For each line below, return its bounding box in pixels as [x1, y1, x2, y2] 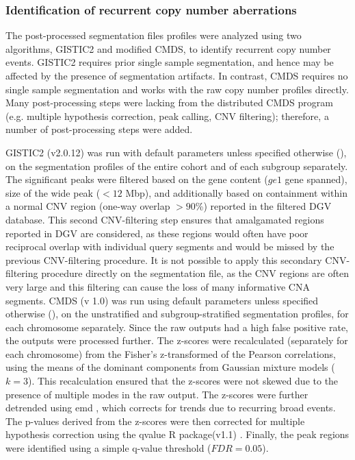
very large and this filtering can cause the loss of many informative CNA [5, 279, 310, 293]
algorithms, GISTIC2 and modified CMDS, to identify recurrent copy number [5, 41, 331, 56]
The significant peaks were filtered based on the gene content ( [5, 172, 268, 186]
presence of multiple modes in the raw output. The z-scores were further [5, 387, 308, 401]
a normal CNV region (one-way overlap [5, 199, 170, 213]
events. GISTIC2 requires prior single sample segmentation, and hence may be [5, 55, 334, 69]
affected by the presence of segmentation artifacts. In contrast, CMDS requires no [5, 69, 348, 82]
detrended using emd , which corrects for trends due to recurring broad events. [5, 400, 336, 415]
